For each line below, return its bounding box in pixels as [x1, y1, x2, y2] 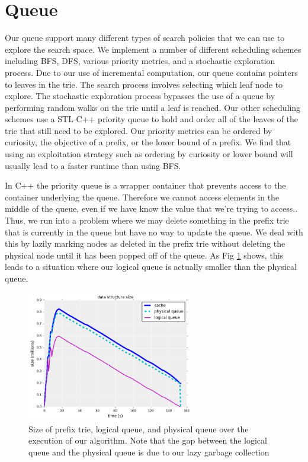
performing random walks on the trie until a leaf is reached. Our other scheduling [5, 101, 301, 113]
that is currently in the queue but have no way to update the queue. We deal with [5, 225, 303, 238]
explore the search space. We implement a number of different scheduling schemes [5, 43, 301, 55]
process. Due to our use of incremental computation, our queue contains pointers [5, 66, 298, 78]
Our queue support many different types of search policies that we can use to [5, 31, 285, 44]
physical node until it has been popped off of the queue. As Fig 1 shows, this [5, 248, 284, 261]
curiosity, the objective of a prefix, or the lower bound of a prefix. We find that [5, 136, 291, 148]
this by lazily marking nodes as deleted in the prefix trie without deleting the [5, 237, 285, 250]
